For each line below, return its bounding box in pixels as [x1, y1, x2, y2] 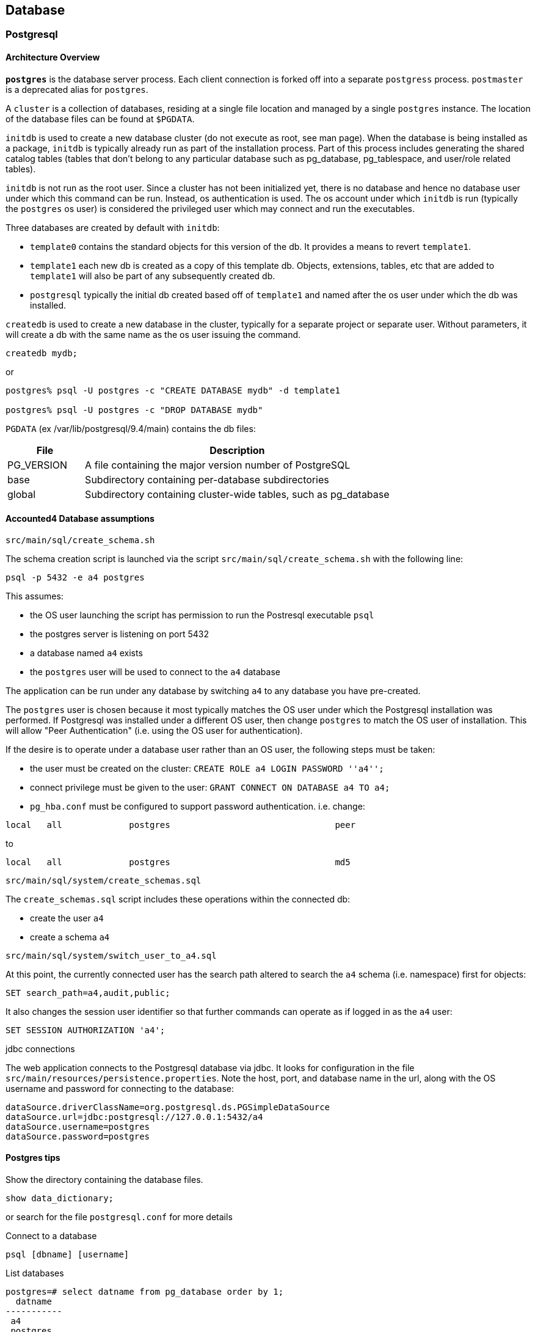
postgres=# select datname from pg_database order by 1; [5, 1287, 284, 1297]
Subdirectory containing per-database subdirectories [85, 473, 329, 486]
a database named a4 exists [30, 647, 143, 658]
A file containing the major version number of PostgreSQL [85, 458, 351, 471]
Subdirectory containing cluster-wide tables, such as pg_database [85, 488, 390, 500]
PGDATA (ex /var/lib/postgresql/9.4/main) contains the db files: [5, 423, 256, 434]
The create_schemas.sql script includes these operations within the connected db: [5, 893, 351, 904]
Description [209, 444, 265, 456]
